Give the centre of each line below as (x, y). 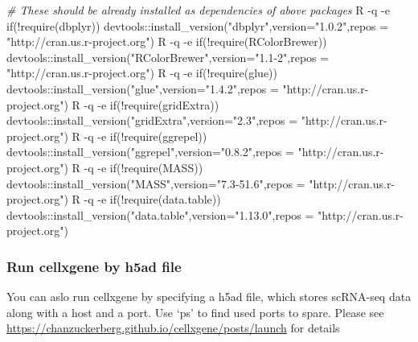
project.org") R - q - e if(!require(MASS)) (105, 167)
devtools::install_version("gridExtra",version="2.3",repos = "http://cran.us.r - (197, 120)
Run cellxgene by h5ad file (94, 266)
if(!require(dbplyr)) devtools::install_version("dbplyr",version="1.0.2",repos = (198, 25)
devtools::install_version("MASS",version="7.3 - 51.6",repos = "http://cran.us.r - (201, 183)
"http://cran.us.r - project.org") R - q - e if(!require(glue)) (142, 73)
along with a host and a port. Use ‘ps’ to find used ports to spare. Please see (195, 312)
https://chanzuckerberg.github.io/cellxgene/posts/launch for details (173, 328)
